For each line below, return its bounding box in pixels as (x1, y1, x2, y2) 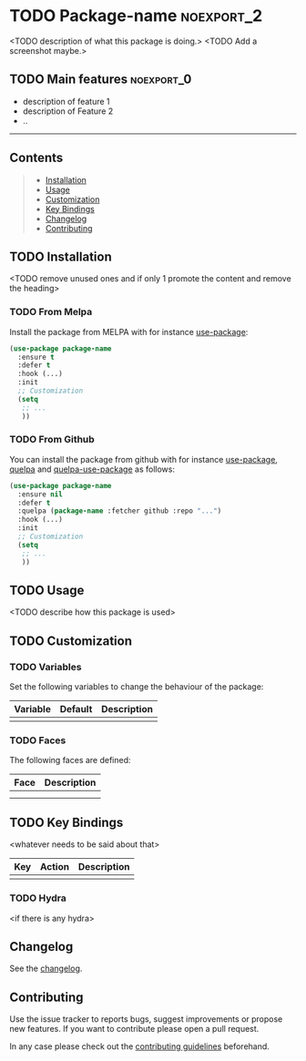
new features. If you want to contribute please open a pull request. (9, 1024, 260, 1035)
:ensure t (17, 352, 55, 362)
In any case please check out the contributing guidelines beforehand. (9, 1041, 270, 1052)
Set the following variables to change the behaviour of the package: (9, 681, 264, 692)
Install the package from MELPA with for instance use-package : (9, 326, 249, 337)
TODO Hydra (9, 892, 66, 904)
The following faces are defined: (9, 755, 131, 766)
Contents (9, 150, 64, 166)
